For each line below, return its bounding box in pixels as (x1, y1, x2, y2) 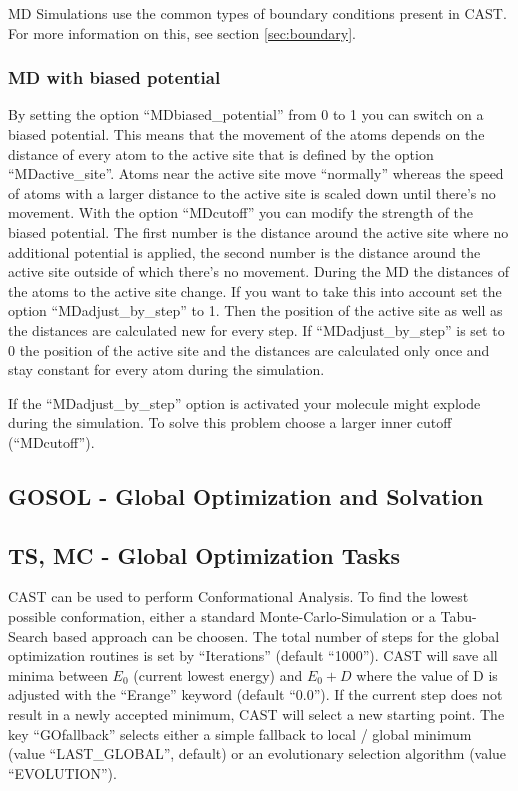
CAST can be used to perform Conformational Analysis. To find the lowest (8, 586, 469, 607)
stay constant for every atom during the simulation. (8, 359, 325, 380)
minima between (8, 664, 108, 685)
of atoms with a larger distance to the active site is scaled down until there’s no (8, 182, 496, 203)
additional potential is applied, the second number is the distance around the (8, 241, 481, 262)
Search (8, 625, 49, 646)
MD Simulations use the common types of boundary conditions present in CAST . (8, 3, 507, 23)
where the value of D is (356, 664, 498, 685)
